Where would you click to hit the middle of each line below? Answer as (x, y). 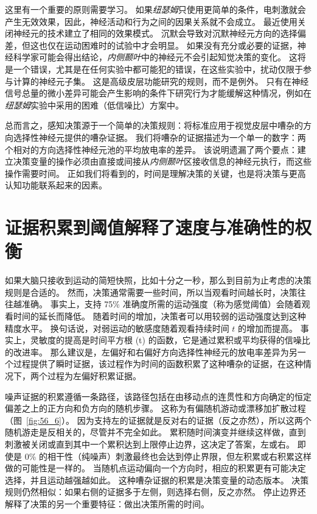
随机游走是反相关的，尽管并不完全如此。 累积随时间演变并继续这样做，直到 (155, 432)
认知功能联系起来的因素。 (56, 185)
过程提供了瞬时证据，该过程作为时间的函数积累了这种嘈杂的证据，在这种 (158, 364)
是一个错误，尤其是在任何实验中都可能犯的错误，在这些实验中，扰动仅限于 (154, 69)
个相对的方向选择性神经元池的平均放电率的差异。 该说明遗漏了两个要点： (151, 149)
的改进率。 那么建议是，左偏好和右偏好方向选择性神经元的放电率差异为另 (151, 352)
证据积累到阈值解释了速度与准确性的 (150, 227)
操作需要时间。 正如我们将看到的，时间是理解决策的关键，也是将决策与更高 (155, 173)
